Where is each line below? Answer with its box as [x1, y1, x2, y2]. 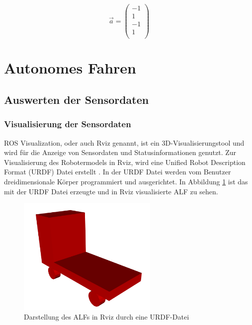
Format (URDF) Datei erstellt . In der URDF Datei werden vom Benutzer [4, 166, 231, 177]
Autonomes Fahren [4, 58, 137, 78]
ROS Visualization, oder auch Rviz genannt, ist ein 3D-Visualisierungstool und [4, 137, 245, 148]
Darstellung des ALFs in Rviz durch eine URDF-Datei [24, 312, 189, 322]
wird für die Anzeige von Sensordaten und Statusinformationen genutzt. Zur [4, 147, 237, 158]
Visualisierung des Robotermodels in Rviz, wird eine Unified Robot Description [4, 157, 246, 167]
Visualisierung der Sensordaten [4, 118, 131, 130]
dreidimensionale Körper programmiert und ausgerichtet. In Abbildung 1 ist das [4, 176, 248, 186]
